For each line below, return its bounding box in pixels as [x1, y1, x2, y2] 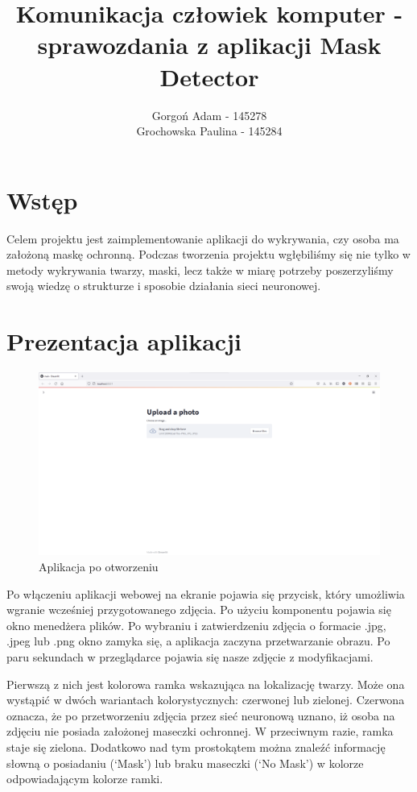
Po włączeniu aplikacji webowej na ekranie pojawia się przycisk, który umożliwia [6, 585, 405, 602]
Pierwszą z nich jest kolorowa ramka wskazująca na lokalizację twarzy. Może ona [6, 675, 405, 692]
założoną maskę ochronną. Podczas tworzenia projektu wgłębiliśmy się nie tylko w [6, 246, 411, 263]
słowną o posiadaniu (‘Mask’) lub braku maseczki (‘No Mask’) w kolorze [6, 754, 364, 771]
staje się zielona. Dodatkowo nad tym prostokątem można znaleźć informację [6, 738, 386, 755]
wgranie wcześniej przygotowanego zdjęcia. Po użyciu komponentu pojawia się [6, 601, 391, 618]
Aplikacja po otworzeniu [39, 558, 159, 575]
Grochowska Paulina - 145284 [136, 122, 283, 139]
